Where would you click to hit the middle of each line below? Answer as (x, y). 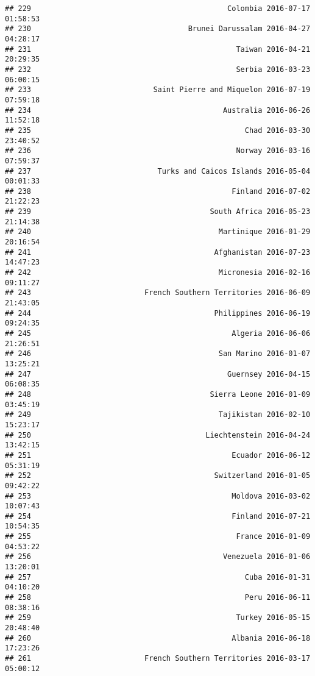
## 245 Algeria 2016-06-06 (158, 333)
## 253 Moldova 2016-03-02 (158, 496)
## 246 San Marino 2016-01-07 (158, 354)
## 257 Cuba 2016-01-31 (158, 577)
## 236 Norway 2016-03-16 (158, 151)
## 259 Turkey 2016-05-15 (158, 618)
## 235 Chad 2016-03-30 (158, 130)
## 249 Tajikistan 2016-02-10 (158, 415)
